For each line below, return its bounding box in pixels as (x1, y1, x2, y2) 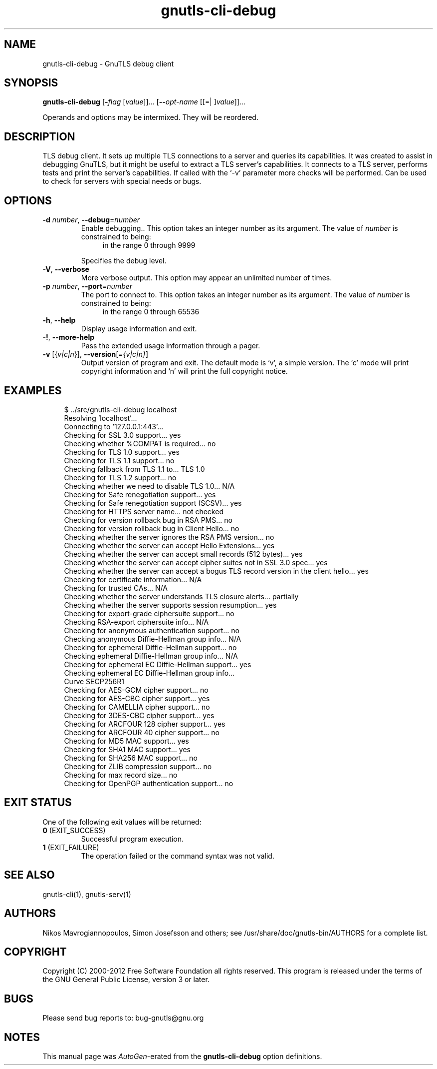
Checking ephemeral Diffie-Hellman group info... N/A (64, 651, 238, 660)
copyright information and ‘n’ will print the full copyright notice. (81, 367, 288, 376)
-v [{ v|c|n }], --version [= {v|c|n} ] (42, 350, 149, 359)
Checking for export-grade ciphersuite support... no (64, 609, 234, 618)
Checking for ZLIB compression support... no (64, 762, 212, 771)
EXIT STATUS (4, 796, 72, 809)
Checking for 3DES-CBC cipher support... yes (64, 711, 215, 720)
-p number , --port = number (42, 282, 133, 291)
